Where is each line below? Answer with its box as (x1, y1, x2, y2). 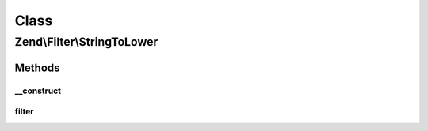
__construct (14, 85, 62, 96)
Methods (14, 61, 60, 74)
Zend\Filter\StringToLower (14, 35, 159, 49)
